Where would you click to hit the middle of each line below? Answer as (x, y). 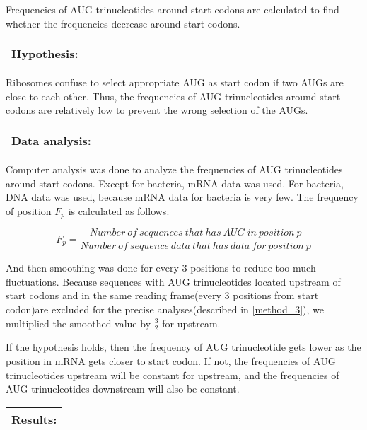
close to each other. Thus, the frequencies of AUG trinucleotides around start (173, 96)
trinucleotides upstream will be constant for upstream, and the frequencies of (173, 374)
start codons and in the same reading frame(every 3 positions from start (162, 295)
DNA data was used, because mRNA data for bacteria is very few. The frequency (182, 197)
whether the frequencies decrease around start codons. (123, 23)
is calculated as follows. (119, 210)
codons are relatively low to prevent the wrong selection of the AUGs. (157, 110)
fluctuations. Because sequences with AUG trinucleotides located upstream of (173, 281)
